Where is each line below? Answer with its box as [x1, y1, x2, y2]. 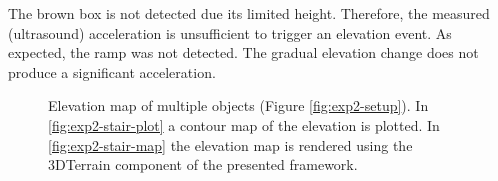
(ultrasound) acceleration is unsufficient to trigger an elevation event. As [8, 22, 452, 43]
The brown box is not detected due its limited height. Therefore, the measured [8, 3, 490, 23]
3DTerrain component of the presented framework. [48, 154, 358, 175]
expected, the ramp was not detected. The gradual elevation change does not [8, 42, 479, 63]
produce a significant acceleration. [8, 61, 216, 82]
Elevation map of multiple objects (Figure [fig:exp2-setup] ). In [48, 95, 429, 116]
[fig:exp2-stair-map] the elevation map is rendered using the [48, 134, 413, 155]
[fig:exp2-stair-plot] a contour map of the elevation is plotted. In [48, 114, 440, 135]
